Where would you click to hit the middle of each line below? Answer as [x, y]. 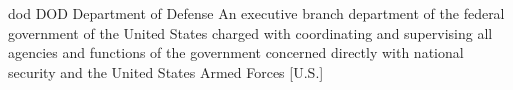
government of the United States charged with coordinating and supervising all [250, 32]
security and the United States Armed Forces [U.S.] [166, 71]
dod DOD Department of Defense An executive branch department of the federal [256, 13]
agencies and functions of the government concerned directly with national [236, 52]
